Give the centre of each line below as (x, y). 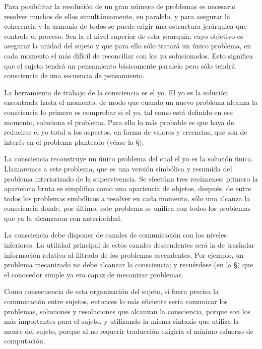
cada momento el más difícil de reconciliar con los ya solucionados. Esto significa (128, 55)
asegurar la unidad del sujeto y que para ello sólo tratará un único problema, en (128, 46)
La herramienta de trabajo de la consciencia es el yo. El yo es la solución (116, 92)
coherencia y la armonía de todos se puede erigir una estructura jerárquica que (125, 26)
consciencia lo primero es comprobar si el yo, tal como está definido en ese (118, 112)
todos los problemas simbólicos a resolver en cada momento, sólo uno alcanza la (127, 198)
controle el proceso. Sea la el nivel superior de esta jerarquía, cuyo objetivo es (124, 36)
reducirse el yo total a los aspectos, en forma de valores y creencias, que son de (126, 132)
